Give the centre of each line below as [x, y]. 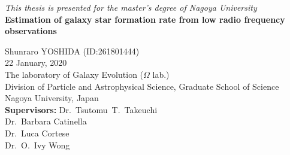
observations [31, 31]
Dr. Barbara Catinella [46, 121]
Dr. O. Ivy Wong [37, 145]
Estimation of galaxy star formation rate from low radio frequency [145, 19]
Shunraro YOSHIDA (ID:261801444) [72, 51]
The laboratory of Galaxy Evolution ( [74, 74]
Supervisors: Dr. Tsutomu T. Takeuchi [81, 109]
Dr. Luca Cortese [37, 133]
